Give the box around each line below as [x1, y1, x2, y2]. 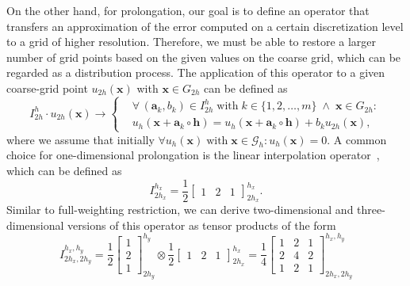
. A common [327, 131, 387, 147]
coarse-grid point [6, 79, 88, 96]
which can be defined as [6, 162, 122, 179]
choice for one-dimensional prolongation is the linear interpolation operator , [6, 147, 380, 163]
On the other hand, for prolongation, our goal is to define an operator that [6, 2, 370, 18]
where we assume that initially [6, 131, 155, 147]
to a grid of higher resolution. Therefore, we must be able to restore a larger [6, 33, 377, 50]
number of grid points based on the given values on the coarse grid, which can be [6, 48, 401, 65]
